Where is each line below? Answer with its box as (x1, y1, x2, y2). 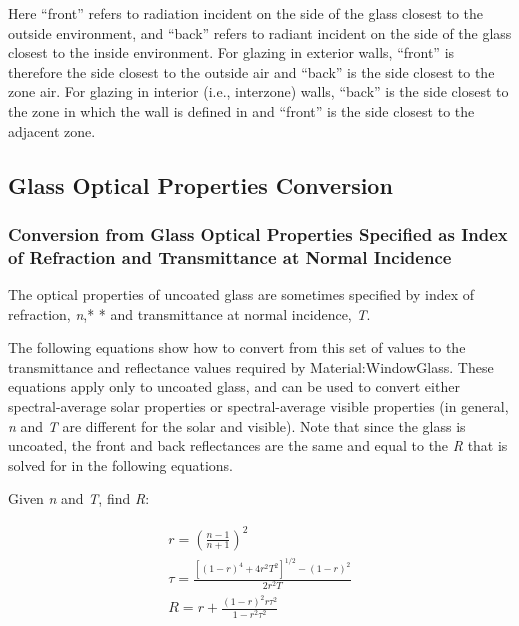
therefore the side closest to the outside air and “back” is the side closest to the (8, 61, 495, 82)
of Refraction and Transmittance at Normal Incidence (8, 244, 452, 269)
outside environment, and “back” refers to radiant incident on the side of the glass (8, 22, 512, 43)
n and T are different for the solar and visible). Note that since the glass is (8, 415, 466, 436)
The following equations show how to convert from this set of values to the (8, 337, 466, 358)
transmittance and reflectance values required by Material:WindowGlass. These (8, 356, 494, 377)
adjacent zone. (8, 120, 96, 141)
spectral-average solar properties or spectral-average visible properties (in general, (8, 396, 509, 417)
